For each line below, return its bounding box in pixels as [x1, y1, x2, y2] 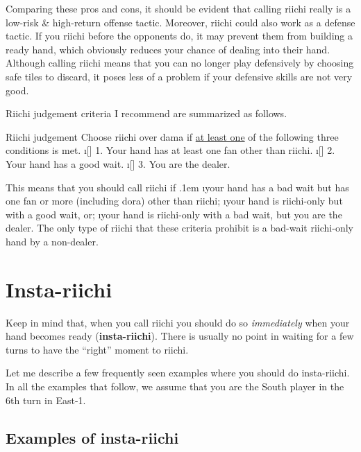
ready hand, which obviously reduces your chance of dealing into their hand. [6, 42, 330, 56]
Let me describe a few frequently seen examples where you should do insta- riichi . [6, 365, 350, 380]
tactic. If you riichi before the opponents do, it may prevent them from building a [6, 28, 353, 43]
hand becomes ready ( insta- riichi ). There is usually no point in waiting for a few [6, 329, 354, 343]
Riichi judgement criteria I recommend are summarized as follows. [6, 106, 287, 121]
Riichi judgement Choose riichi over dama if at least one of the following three [6, 129, 339, 144]
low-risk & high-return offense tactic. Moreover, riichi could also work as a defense [6, 15, 355, 29]
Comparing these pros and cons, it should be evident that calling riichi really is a [6, 1, 351, 15]
